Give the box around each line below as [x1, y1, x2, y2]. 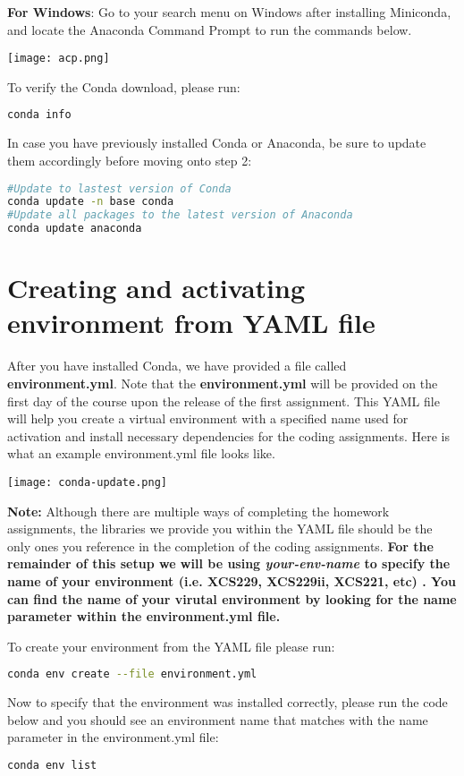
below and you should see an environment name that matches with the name [7, 710, 428, 729]
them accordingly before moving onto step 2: [7, 150, 252, 169]
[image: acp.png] [7, 52, 110, 65]
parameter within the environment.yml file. [7, 607, 281, 626]
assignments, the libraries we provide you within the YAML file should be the [7, 519, 433, 538]
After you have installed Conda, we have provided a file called [7, 356, 347, 375]
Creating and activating [7, 269, 305, 306]
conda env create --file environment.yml [7, 668, 257, 681]
